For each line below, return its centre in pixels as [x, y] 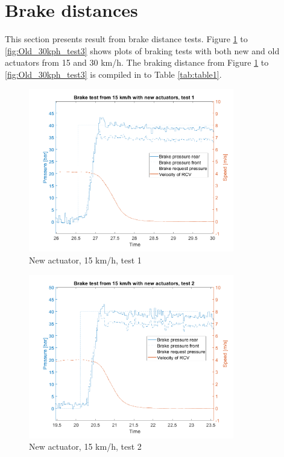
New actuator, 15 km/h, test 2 [85, 446]
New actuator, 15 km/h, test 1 [85, 260]
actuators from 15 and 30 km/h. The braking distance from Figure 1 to [137, 62]
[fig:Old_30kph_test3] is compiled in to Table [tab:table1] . [113, 74]
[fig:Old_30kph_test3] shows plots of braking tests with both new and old [142, 50]
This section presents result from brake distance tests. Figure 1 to [126, 39]
